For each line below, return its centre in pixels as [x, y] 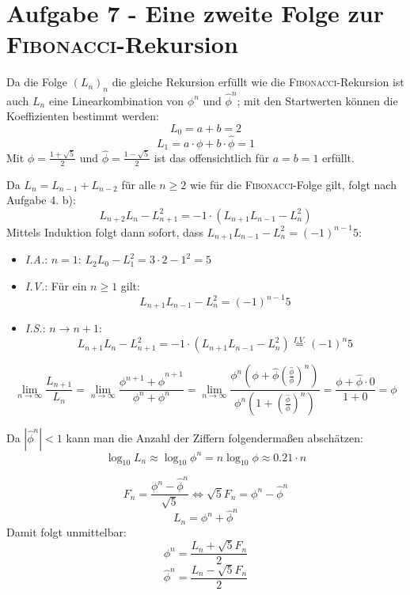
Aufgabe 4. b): [41, 200]
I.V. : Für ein [56, 285]
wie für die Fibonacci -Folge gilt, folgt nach [293, 184]
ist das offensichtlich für [211, 157]
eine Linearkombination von [116, 100]
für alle [139, 184]
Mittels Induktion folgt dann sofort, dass [105, 231]
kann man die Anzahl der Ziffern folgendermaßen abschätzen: [214, 438]
